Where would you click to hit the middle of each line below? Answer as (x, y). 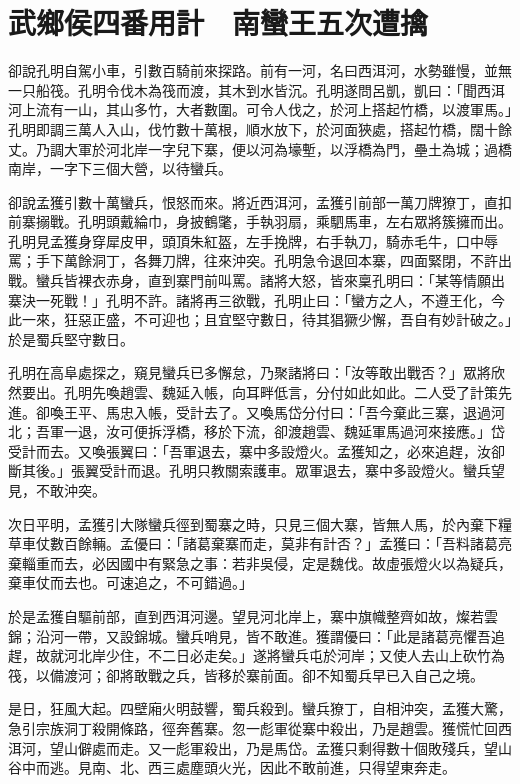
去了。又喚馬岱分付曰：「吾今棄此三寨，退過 (347, 411)
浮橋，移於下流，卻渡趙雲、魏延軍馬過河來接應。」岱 (333, 431)
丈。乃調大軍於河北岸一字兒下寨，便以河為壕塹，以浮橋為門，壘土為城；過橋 (260, 148)
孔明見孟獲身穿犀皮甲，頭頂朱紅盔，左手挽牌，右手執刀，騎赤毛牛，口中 (246, 240)
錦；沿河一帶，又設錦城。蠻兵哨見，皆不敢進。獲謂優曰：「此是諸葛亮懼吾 (249, 635)
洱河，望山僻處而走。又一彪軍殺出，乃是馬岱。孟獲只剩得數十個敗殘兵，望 (253, 747)
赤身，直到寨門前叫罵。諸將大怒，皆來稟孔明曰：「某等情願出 (305, 280)
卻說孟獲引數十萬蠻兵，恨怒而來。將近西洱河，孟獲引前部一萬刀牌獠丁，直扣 (260, 201)
